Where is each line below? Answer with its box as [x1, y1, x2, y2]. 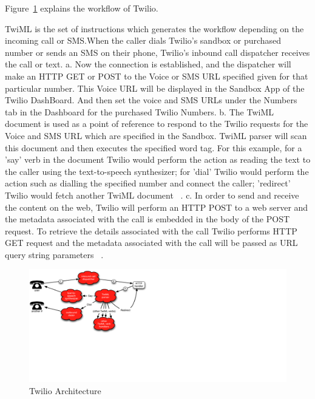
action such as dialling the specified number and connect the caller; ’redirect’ [5, 177, 291, 189]
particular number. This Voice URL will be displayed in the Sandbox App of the [5, 81, 305, 94]
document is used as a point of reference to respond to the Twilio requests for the [5, 117, 308, 130]
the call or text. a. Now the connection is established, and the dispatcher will [5, 58, 291, 70]
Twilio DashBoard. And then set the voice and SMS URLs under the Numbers [5, 94, 297, 106]
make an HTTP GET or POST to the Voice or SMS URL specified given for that [5, 69, 308, 82]
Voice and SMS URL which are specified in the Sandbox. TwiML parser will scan [5, 129, 307, 142]
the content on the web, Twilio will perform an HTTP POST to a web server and [5, 200, 308, 213]
